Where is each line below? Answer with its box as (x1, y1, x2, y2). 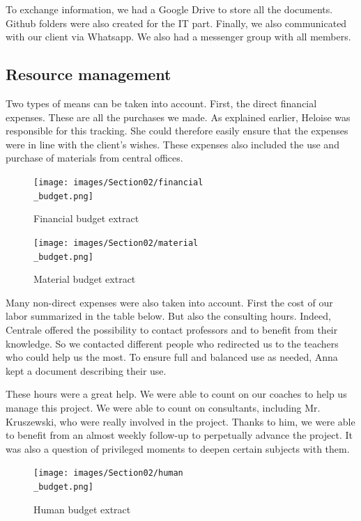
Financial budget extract (33, 211, 139, 226)
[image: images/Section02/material (33, 238, 199, 248)
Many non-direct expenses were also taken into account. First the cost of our (6, 295, 333, 309)
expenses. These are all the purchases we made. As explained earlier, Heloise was (6, 109, 351, 124)
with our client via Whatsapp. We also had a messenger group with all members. (6, 29, 351, 44)
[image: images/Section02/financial (33, 177, 203, 187)
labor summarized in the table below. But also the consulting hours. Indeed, (6, 309, 331, 323)
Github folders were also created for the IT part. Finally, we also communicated (6, 15, 347, 30)
